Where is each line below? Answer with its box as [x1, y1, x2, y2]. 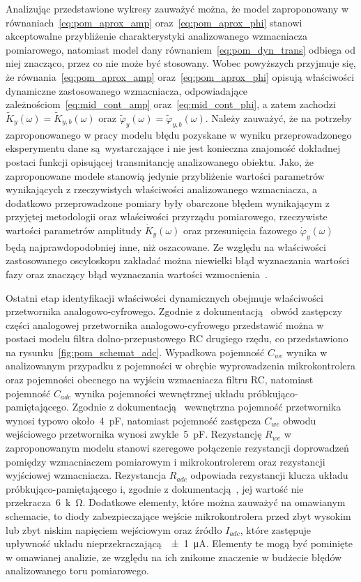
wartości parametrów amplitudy [6, 222, 142, 237]
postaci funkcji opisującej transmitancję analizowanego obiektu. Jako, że [6, 154, 314, 169]
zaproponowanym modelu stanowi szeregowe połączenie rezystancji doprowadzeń [6, 441, 349, 455]
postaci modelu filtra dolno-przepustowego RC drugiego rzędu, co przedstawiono [6, 331, 348, 346]
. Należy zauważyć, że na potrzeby [205, 110, 352, 125]
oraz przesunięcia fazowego [183, 222, 298, 237]
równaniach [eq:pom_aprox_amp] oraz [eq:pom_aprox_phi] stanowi [6, 15, 302, 29]
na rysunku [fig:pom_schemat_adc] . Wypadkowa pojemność [6, 344, 265, 359]
